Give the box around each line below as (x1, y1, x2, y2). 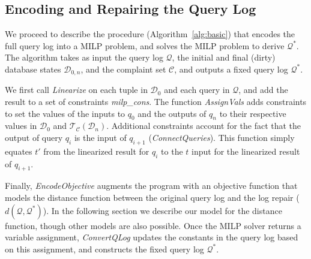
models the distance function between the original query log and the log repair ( (5, 191, 300, 203)
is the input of (74, 131, 127, 144)
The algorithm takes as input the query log (5, 51, 163, 64)
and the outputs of (137, 107, 207, 119)
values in (5, 119, 37, 132)
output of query (5, 131, 63, 144)
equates (5, 144, 32, 157)
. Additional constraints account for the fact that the (106, 119, 301, 132)
